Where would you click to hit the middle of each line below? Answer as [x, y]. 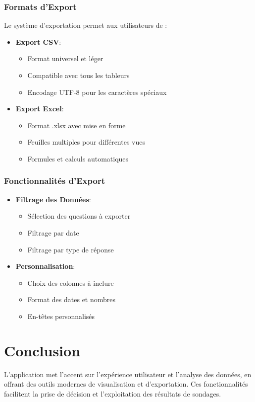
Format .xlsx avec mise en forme [76, 125]
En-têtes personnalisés [61, 316]
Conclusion [42, 350]
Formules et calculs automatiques [78, 158]
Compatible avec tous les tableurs [78, 75]
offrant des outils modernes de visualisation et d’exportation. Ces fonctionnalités [126, 384]
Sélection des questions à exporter [79, 216]
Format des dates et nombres [72, 299]
